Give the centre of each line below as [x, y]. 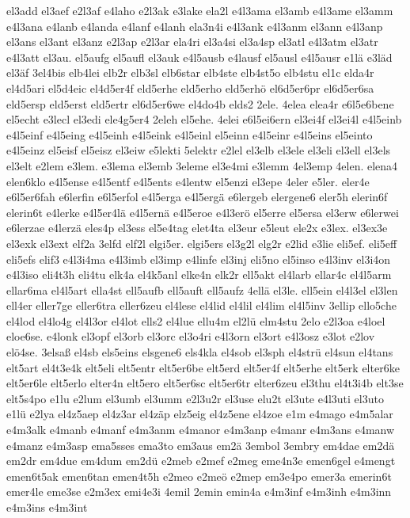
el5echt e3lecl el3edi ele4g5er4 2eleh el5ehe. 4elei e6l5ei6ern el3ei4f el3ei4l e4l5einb [204, 119]
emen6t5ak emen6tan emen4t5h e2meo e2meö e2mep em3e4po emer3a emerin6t [199, 476]
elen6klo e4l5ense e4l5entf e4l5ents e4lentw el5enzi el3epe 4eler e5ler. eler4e [188, 181]
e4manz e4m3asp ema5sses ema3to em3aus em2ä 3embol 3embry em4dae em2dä [201, 445]
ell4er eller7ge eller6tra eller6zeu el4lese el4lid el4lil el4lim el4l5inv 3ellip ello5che [201, 305]
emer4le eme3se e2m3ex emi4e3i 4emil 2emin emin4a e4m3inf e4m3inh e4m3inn [199, 491]
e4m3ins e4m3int [47, 507]
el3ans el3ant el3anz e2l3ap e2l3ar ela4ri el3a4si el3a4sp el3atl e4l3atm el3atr [192, 42]
